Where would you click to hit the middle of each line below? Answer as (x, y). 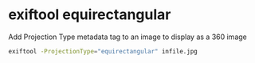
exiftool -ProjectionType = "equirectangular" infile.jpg (103, 51)
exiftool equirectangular (90, 15)
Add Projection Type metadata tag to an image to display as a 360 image (127, 37)
